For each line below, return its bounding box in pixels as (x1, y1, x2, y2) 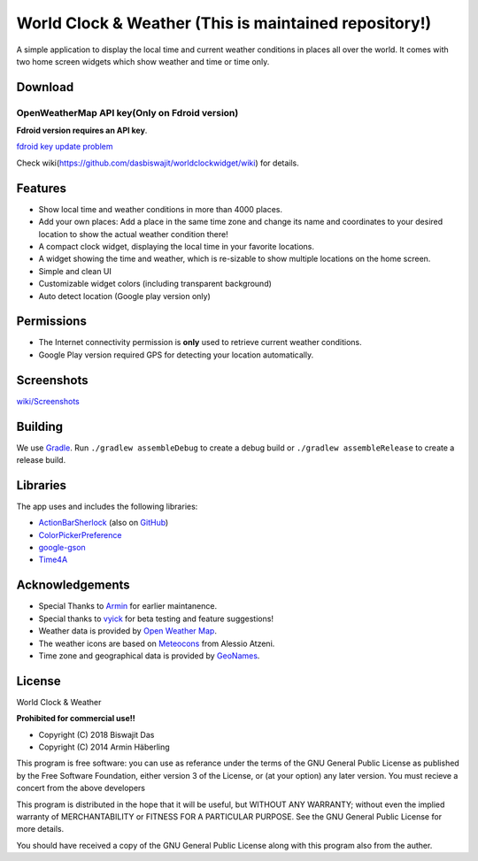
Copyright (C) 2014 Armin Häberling (38, 742, 170, 752)
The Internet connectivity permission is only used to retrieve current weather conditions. (38, 337, 362, 348)
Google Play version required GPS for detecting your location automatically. (38, 350, 314, 360)
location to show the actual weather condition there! (38, 228, 229, 239)
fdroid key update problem (16, 142, 113, 152)
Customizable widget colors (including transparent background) (38, 279, 272, 289)
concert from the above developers (16, 783, 146, 794)
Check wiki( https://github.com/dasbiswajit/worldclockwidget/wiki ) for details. (16, 158, 300, 168)
